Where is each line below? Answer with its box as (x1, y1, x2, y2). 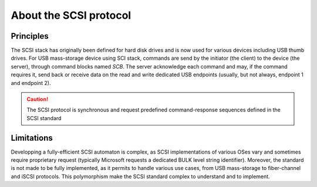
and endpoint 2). (11, 79, 51, 86)
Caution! (26, 96, 49, 103)
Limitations (11, 132, 53, 143)
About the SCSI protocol (11, 9, 131, 22)
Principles (11, 31, 49, 41)
